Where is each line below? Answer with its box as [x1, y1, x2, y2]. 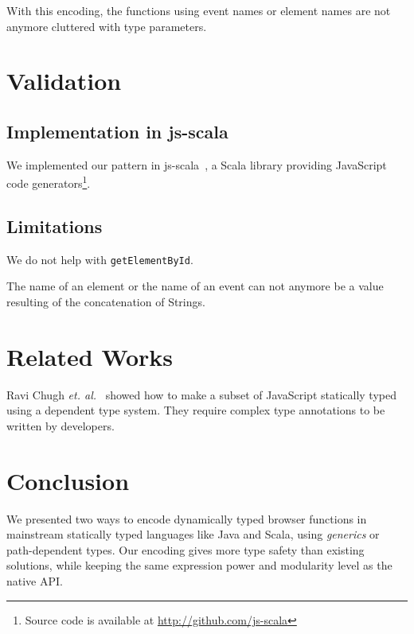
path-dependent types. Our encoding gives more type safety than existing [6, 541, 365, 558]
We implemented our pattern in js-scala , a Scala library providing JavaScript [6, 156, 387, 173]
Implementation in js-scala [6, 119, 228, 143]
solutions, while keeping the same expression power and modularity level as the [6, 557, 393, 574]
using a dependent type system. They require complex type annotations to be [6, 402, 385, 418]
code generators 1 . [6, 173, 91, 192]
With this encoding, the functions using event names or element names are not [6, 2, 391, 18]
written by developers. [6, 417, 115, 434]
